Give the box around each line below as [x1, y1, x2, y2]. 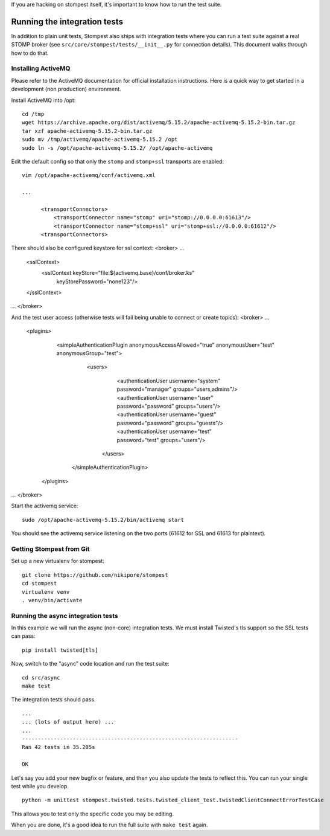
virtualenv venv [22, 588, 70, 595]
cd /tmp [22, 111, 45, 117]
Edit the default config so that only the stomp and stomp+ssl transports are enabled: [11, 158, 224, 165]
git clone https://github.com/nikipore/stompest [22, 571, 168, 578]
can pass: [11, 632, 36, 640]
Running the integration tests [11, 16, 124, 27]
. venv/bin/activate [22, 597, 83, 603]
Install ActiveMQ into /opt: [11, 97, 76, 104]
